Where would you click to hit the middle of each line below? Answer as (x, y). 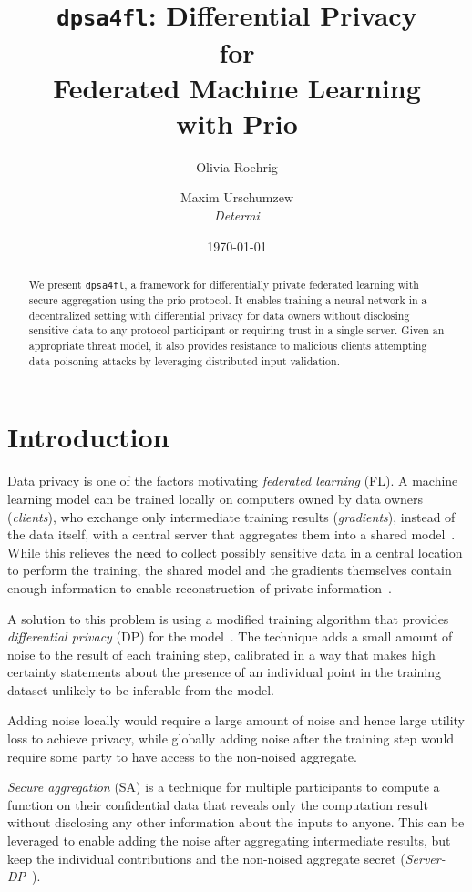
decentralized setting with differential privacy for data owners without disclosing (219, 315)
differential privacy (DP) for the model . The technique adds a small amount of (230, 636)
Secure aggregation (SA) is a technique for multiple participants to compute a (224, 787)
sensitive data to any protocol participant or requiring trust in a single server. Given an (236, 330)
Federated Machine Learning (237, 87)
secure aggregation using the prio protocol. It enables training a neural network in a (228, 300)
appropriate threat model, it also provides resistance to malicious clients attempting (228, 346)
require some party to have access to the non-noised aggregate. (182, 756)
